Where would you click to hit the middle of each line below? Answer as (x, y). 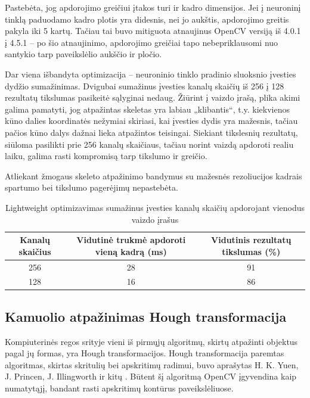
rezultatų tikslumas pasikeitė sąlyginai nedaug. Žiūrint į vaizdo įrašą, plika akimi (153, 97)
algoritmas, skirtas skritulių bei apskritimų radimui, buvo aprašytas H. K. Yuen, (152, 364)
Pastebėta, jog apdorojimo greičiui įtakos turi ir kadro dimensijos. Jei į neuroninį (153, 7)
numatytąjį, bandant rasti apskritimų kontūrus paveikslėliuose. (119, 388)
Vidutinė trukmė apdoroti (131, 240)
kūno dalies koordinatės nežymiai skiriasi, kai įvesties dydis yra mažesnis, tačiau (151, 121)
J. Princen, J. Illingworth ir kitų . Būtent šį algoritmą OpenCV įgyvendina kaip (151, 376)
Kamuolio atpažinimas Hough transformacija (146, 316)
